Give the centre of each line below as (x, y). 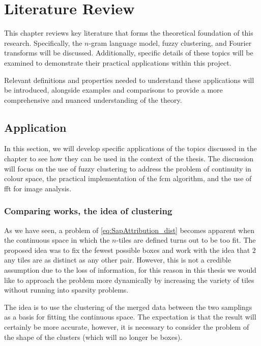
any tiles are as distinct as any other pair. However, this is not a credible (118, 260)
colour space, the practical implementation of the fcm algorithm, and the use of (128, 178)
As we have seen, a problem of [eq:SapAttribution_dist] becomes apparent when (129, 230)
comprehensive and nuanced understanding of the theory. (93, 99)
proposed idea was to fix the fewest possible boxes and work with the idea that (127, 250)
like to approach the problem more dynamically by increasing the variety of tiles (129, 280)
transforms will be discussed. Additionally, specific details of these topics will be (129, 53)
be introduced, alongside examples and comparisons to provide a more (113, 90)
